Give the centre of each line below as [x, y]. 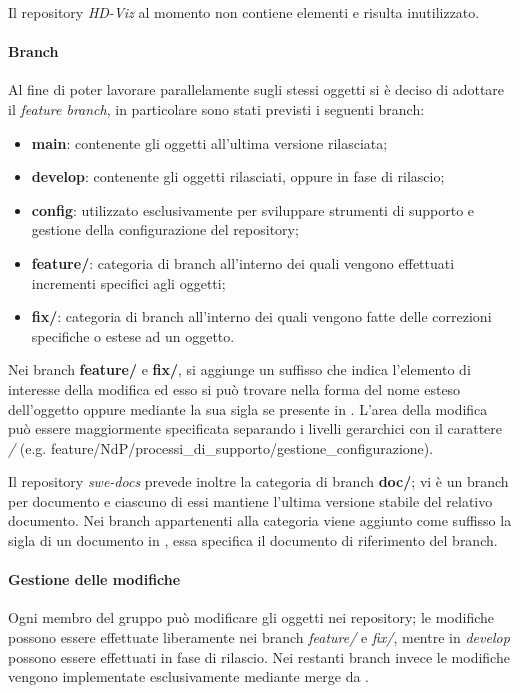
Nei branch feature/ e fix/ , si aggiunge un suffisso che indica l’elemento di [239, 369]
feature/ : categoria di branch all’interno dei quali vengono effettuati [243, 262]
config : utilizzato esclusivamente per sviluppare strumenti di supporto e [253, 209]
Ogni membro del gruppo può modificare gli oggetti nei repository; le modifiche [251, 617]
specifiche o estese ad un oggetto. [133, 335]
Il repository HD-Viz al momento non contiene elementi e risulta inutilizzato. [244, 12]
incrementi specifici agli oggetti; [128, 282]
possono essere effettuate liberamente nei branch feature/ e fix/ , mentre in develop [259, 637]
